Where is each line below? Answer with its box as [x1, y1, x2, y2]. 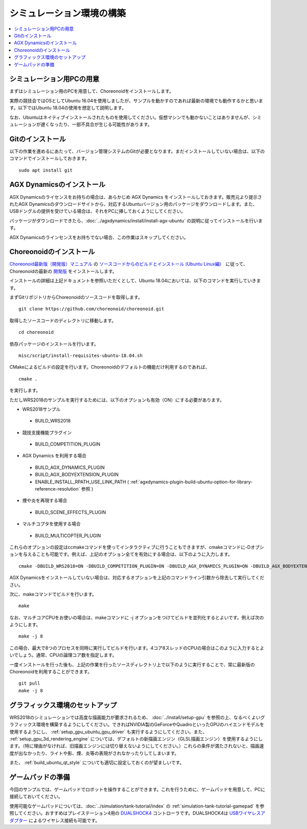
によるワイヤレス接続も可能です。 [28, 817, 100, 823]
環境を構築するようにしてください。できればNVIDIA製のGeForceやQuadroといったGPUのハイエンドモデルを [36, 721, 265, 728]
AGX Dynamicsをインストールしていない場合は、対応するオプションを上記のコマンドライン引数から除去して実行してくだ [9, 575, 265, 581]
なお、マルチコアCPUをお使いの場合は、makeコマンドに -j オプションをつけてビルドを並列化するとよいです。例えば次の [9, 614, 265, 621]
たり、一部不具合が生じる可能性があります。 [58, 121, 152, 127]
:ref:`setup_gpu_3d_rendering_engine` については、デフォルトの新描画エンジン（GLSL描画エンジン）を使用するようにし [9, 735, 263, 742]
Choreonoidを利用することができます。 [9, 669, 92, 675]
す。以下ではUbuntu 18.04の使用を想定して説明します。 [9, 105, 126, 111]
